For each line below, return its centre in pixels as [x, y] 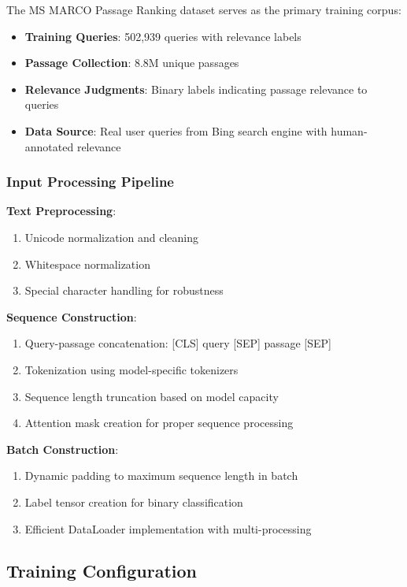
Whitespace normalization [87, 264]
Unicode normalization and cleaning [111, 237]
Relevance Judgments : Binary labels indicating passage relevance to [196, 89]
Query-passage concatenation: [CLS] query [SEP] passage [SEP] [178, 343]
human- [349, 130]
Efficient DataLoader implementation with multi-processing [168, 528]
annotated [49, 146]
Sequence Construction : [72, 316]
